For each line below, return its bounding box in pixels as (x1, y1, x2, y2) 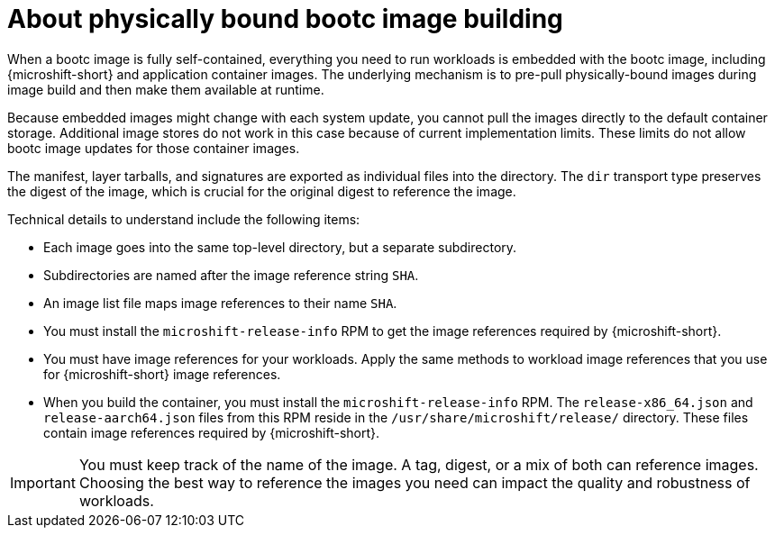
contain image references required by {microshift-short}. (43, 424, 380, 440)
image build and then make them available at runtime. (7, 81, 324, 97)
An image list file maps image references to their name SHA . (43, 295, 397, 311)
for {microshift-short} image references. (43, 366, 281, 382)
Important (10, 473, 76, 492)
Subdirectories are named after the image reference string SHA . (43, 267, 419, 283)
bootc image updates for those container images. (7, 140, 300, 156)
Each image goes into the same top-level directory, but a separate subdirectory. (43, 239, 517, 255)
